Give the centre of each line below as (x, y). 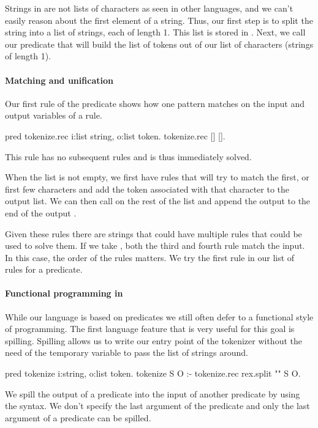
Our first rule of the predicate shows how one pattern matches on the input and (155, 103)
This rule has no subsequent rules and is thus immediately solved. (128, 156)
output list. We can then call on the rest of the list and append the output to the (158, 201)
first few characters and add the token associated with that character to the (147, 189)
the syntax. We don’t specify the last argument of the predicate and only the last (157, 406)
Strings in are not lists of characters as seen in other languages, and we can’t (149, 8)
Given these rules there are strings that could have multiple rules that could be (153, 233)
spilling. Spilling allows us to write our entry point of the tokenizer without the (153, 340)
